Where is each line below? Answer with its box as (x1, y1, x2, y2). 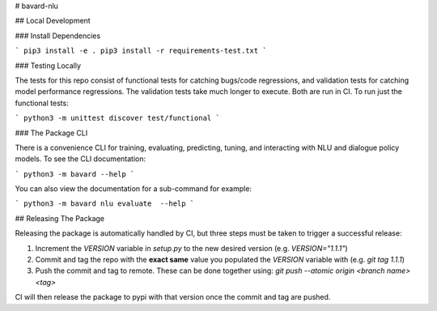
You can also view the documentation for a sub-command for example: (15, 184, 252, 194)
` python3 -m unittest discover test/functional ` (15, 113, 220, 123)
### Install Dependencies (15, 31, 101, 40)
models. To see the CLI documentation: (15, 154, 146, 164)
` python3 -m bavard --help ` (15, 169, 135, 178)
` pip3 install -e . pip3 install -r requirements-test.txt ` (15, 46, 267, 56)
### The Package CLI (15, 128, 88, 138)
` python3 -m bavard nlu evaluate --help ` (15, 199, 195, 208)
